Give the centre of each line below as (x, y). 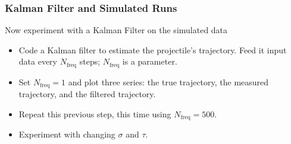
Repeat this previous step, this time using (95, 113)
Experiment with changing (67, 134)
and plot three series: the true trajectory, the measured (168, 81)
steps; (90, 61)
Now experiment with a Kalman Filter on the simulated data (116, 30)
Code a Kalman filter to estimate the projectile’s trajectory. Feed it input (153, 49)
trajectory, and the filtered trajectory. (87, 94)
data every (38, 61)
